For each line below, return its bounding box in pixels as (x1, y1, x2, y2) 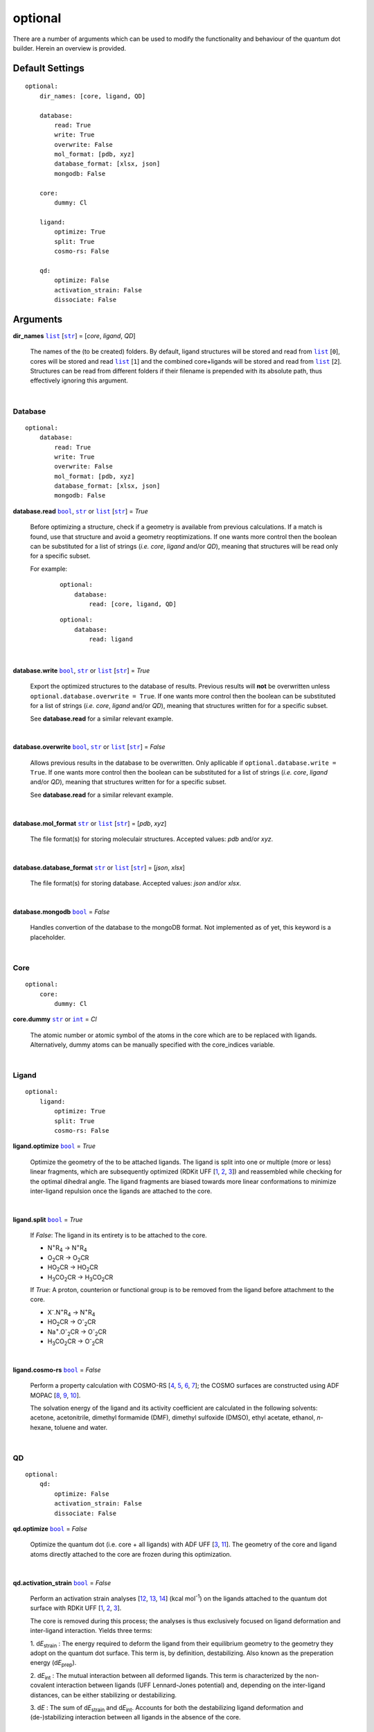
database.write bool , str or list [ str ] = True (12, 666, 150, 675)
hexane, (30, 1423, 53, 1431)
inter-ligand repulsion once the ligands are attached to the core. (30, 1187, 213, 1195)
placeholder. (30, 933, 66, 942)
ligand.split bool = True (12, 1215, 83, 1223)
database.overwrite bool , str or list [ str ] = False (12, 743, 166, 751)
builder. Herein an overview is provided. (12, 44, 127, 52)
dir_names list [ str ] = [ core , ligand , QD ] (12, 331, 136, 339)
